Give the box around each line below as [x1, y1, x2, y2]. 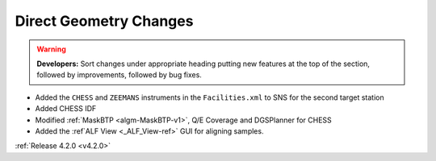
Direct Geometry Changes [15, 12, 194, 30]
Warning [36, 44, 66, 54]
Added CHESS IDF [35, 104, 97, 114]
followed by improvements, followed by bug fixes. [36, 70, 202, 80]
